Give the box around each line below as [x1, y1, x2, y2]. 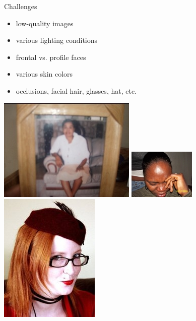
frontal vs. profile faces [16, 51, 86, 62]
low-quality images [16, 18, 74, 28]
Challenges [4, 1, 37, 11]
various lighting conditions [16, 35, 98, 45]
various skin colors [16, 69, 73, 79]
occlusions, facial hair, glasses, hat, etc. [16, 85, 137, 96]
